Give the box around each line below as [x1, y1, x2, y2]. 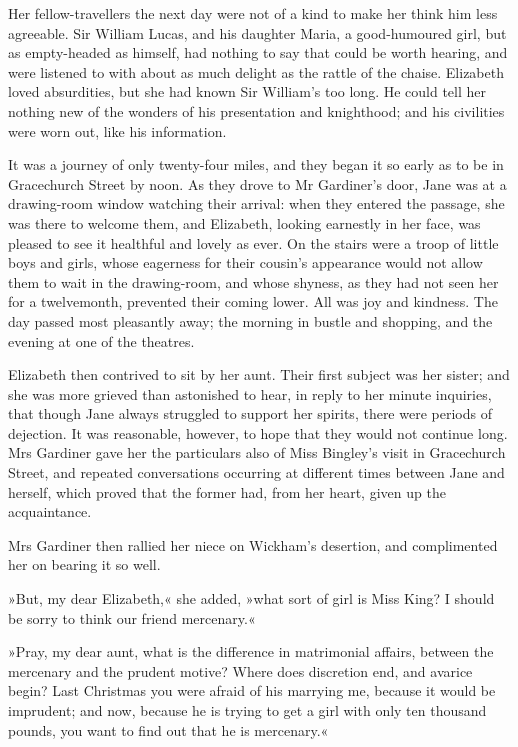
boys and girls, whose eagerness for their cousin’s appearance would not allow [8, 252, 483, 273]
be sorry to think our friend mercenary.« [8, 607, 256, 628]
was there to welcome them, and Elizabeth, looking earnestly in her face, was [8, 212, 481, 233]
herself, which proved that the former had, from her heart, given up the [8, 481, 446, 502]
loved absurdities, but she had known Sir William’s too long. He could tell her [8, 81, 487, 102]
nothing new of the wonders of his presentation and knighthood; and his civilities [8, 100, 505, 121]
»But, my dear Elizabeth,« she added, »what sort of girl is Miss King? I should [8, 588, 495, 609]
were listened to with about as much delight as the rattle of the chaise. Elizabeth [8, 61, 504, 82]
